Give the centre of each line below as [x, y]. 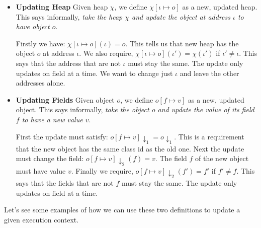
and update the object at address [181, 16]
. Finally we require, [102, 170]
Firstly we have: [40, 43]
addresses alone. [40, 83]
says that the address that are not [68, 63]
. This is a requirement [209, 136]
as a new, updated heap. [220, 7]
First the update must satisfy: [62, 136]
